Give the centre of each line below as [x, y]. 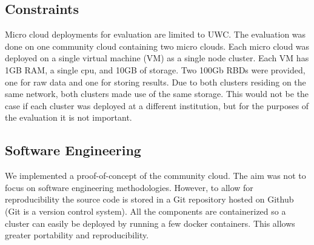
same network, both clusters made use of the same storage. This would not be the [157, 94]
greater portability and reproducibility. [77, 235]
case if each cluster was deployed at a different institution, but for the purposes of [157, 105]
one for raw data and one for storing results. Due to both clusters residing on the [155, 82]
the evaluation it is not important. [68, 117]
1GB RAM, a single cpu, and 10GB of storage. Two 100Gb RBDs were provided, [155, 69]
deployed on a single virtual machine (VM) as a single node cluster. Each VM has [157, 58]
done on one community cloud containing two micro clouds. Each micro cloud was [157, 46]
